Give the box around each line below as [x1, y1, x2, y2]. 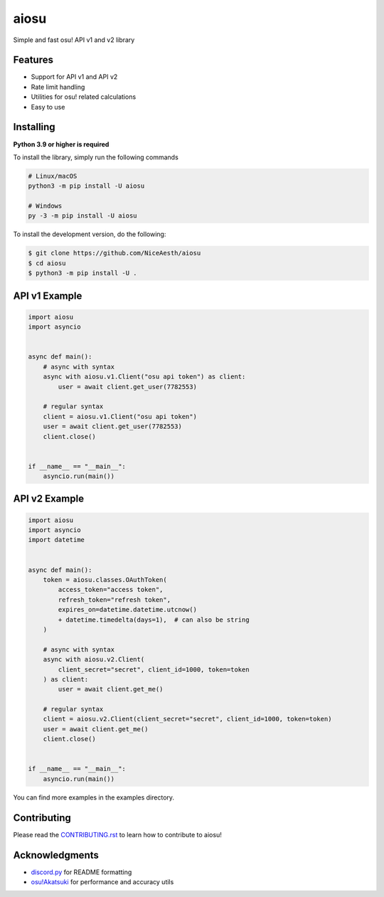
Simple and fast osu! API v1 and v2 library [13, 36, 135, 44]
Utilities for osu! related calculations [31, 92, 137, 101]
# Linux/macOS [28, 171, 78, 180]
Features [13, 54, 53, 66]
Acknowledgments [13, 849, 100, 861]
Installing [13, 121, 56, 133]
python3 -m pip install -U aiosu [28, 182, 145, 190]
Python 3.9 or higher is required [13, 139, 110, 149]
